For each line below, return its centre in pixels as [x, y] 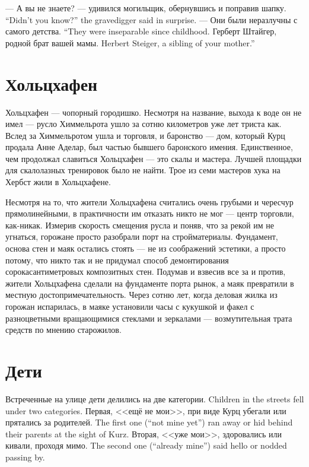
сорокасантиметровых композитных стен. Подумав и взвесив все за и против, [146, 271]
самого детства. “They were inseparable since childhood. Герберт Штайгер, [141, 31]
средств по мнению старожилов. [63, 330]
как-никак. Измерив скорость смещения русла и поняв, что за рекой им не [140, 225]
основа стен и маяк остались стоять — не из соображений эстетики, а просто [146, 248]
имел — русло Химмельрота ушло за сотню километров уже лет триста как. [144, 124]
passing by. [25, 457]
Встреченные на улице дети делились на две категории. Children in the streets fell [155, 398]
